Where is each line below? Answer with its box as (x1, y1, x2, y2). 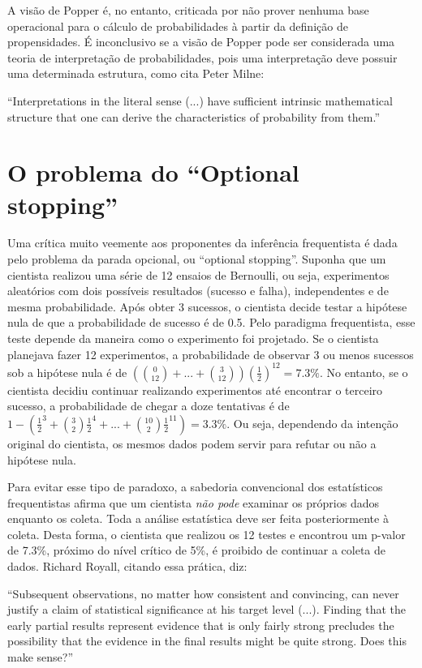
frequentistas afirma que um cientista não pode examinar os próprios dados (7, 494, 379, 511)
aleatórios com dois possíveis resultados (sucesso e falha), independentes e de (7, 282, 389, 299)
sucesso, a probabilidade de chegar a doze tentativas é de (7, 397, 290, 414)
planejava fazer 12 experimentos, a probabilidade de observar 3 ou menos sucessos (7, 345, 414, 362)
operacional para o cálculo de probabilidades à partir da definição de (7, 17, 348, 34)
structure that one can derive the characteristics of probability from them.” (7, 108, 381, 125)
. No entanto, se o (319, 363, 408, 380)
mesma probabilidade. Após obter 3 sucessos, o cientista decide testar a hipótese (7, 298, 407, 315)
